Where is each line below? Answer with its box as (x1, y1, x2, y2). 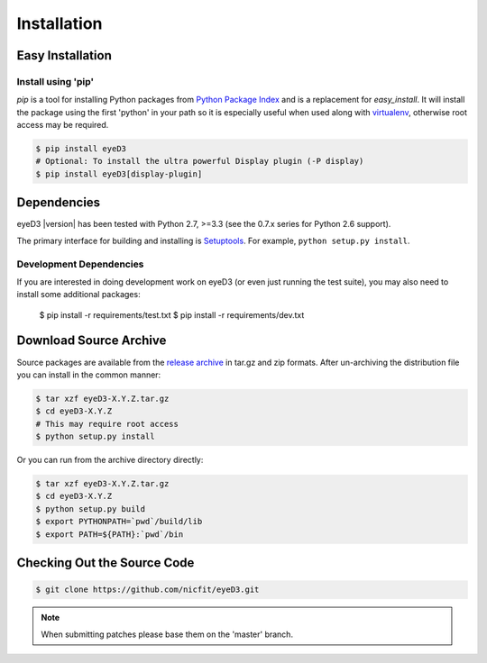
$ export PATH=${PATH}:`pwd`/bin (35, 529, 184, 540)
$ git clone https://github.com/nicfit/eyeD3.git (35, 585, 260, 595)
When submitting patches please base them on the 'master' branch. (41, 629, 293, 640)
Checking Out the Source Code (16, 555, 195, 571)
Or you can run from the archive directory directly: (16, 455, 204, 466)
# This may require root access (35, 419, 179, 429)
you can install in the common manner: (16, 369, 161, 380)
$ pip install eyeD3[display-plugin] (35, 168, 203, 179)
